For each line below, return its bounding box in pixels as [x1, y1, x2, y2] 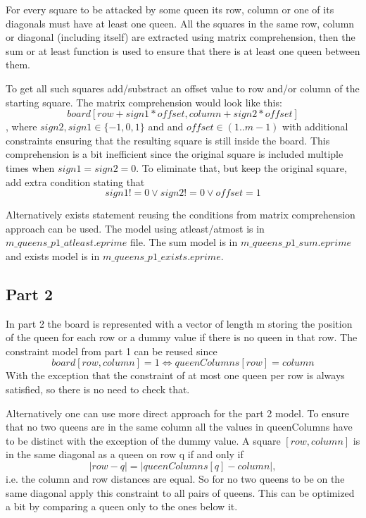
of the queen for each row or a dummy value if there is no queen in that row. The [6, 330, 358, 345]
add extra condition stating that [6, 174, 145, 189]
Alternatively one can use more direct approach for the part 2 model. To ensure [6, 405, 350, 420]
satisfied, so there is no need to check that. [6, 382, 190, 397]
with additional [282, 119, 348, 134]
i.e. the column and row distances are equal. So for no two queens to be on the [6, 471, 345, 486]
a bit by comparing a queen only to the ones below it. [6, 499, 238, 514]
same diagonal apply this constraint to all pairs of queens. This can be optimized [6, 485, 355, 500]
